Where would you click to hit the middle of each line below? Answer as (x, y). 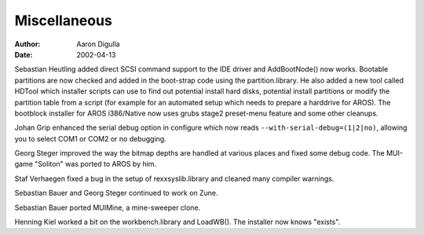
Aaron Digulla (99, 44)
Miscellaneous (64, 20)
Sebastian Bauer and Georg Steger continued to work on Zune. (117, 193)
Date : (24, 54)
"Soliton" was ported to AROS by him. (95, 164)
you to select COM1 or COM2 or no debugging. (90, 138)
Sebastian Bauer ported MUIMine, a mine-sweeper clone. (108, 207)
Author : (27, 44)
